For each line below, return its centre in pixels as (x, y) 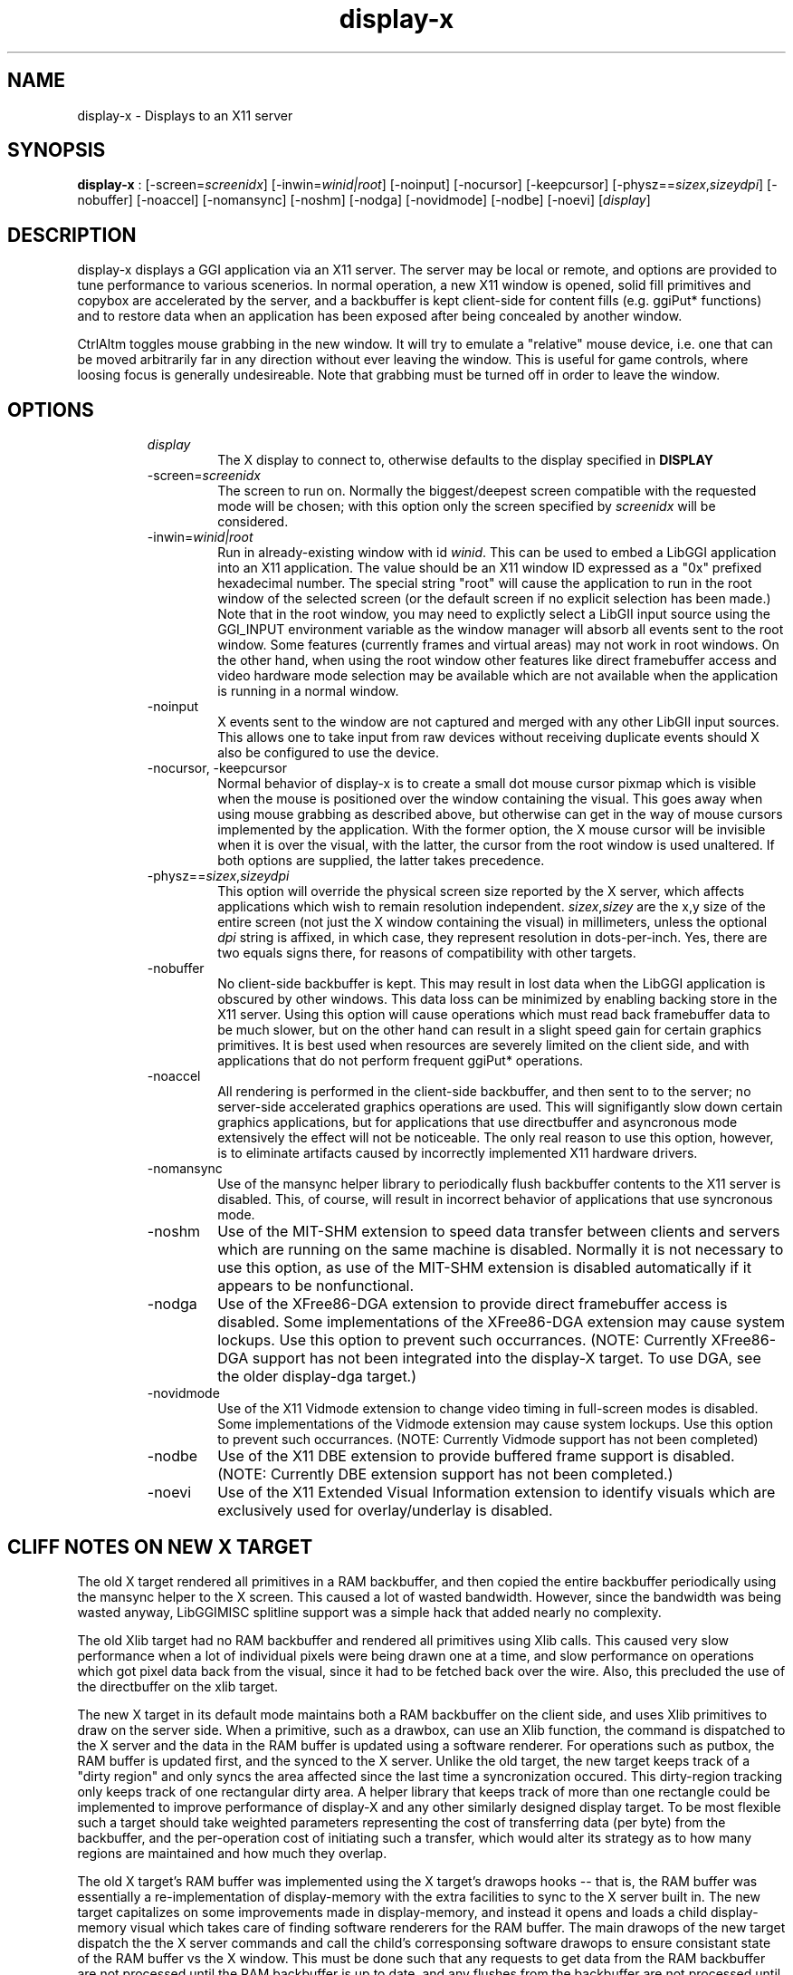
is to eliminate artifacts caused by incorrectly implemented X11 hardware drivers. (458, 1153)
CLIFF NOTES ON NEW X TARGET (160, 1546)
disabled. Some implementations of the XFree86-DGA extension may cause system (501, 1322)
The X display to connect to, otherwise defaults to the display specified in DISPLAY (466, 460)
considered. (253, 522)
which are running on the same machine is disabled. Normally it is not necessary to (501, 1250)
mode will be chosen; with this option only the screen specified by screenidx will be (467, 506)
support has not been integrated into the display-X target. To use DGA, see (506, 1358)
